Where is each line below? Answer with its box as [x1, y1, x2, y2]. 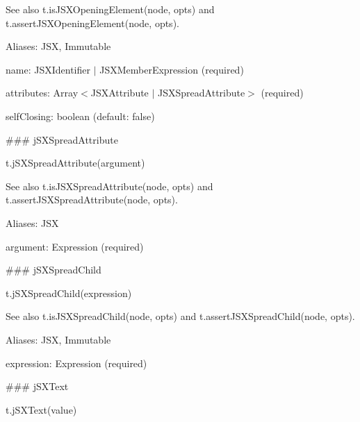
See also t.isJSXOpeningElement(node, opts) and [6, 2, 215, 16]
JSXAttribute [90, 85, 149, 100]
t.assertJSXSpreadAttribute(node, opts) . [6, 192, 178, 207]
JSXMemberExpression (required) [99, 62, 244, 76]
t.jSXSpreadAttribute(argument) [6, 155, 145, 170]
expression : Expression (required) [6, 355, 147, 370]
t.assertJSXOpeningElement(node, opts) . [6, 15, 179, 30]
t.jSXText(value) [6, 402, 77, 416]
